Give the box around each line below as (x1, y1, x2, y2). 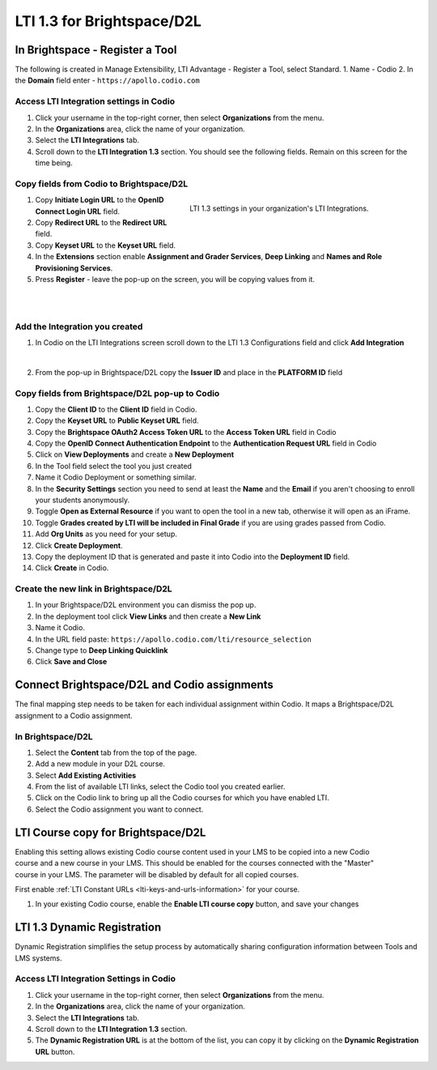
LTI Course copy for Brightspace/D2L (15, 825, 206, 839)
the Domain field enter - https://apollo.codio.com (15, 75, 200, 85)
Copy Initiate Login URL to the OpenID (35, 195, 164, 205)
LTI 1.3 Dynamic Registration (15, 920, 162, 935)
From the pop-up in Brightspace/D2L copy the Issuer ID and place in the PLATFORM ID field (35, 367, 343, 377)
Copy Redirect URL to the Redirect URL (35, 218, 168, 228)
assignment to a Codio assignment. (15, 710, 133, 720)
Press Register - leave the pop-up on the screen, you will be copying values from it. (35, 275, 316, 284)
